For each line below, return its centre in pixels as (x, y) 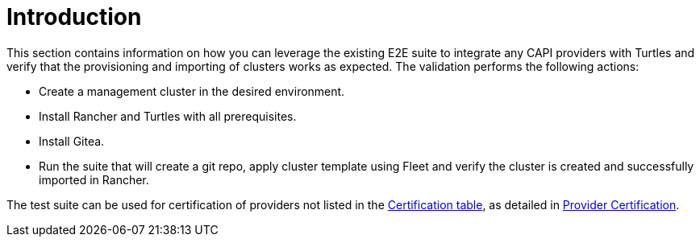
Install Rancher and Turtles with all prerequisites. (168, 116)
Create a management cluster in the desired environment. (192, 91)
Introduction (74, 17)
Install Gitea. (72, 141)
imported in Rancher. (94, 179)
